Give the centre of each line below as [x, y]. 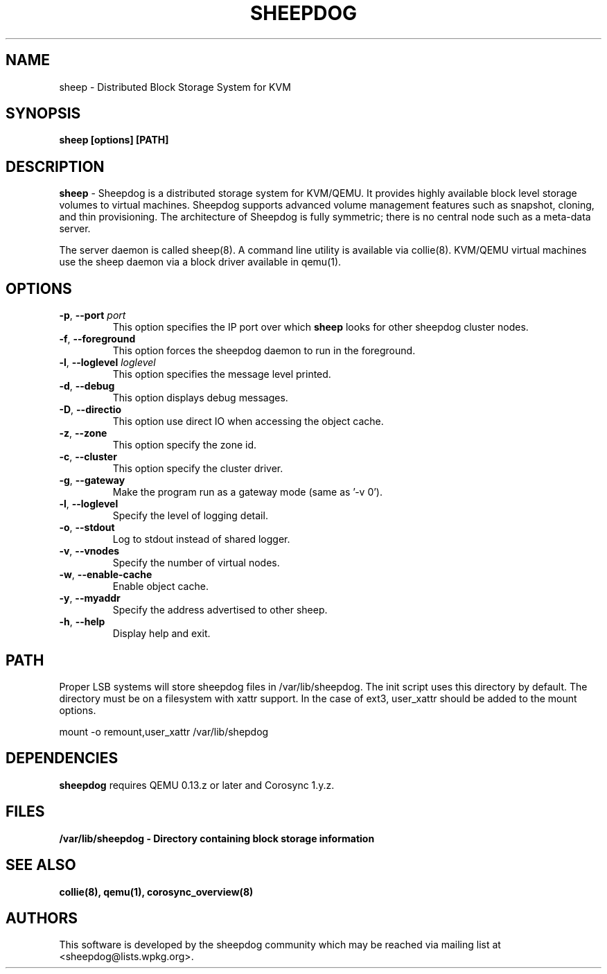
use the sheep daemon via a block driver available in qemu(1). [200, 262]
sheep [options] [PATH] [114, 140]
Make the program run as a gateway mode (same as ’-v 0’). [248, 492]
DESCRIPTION [55, 166]
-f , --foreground [97, 339]
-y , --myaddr [90, 598]
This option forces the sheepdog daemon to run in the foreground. [264, 351]
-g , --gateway [92, 480]
